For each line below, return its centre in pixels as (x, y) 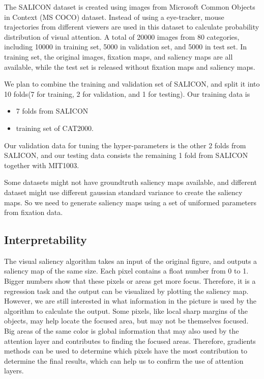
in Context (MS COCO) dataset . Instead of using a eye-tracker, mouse (114, 17)
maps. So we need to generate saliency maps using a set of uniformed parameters (130, 202)
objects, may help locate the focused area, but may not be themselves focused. (126, 321)
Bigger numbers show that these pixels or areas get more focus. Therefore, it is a (130, 281)
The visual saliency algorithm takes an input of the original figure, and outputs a (131, 261)
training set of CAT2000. (55, 128)
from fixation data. (34, 212)
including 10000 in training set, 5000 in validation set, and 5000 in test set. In (126, 47)
